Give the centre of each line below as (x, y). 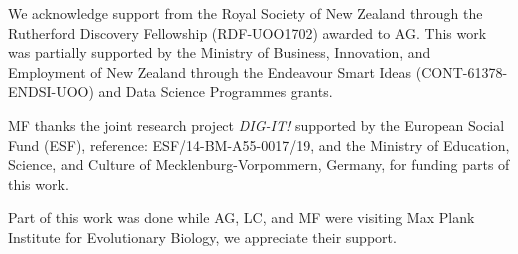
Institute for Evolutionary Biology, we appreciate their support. (202, 236)
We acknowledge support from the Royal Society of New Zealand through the (245, 13)
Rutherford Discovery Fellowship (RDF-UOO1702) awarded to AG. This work (247, 32)
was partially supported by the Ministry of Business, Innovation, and (219, 52)
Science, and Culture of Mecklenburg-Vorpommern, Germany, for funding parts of (259, 164)
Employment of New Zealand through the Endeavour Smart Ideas (210, 71)
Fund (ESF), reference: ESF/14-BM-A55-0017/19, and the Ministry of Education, (259, 144)
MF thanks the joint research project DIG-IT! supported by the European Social (256, 124)
